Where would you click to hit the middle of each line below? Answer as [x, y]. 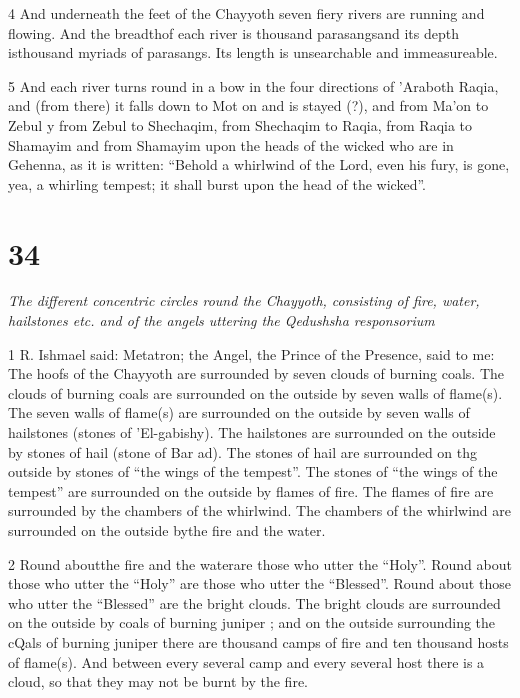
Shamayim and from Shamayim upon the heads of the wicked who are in [231, 144]
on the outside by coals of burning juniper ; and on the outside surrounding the [252, 622]
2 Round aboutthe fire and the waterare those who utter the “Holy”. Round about [260, 563]
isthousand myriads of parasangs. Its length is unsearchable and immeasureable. [253, 52]
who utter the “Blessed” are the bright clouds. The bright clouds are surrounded [254, 602]
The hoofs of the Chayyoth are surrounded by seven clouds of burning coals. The [256, 373]
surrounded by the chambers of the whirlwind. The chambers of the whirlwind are [259, 510]
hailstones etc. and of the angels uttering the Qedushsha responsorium [221, 320]
